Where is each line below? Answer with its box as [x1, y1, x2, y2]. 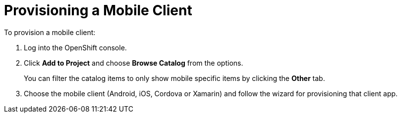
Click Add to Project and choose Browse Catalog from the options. [24, 58, 243, 67]
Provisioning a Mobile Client [4, 2, 192, 19]
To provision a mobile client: [4, 28, 96, 37]
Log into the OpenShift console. [24, 43, 127, 52]
